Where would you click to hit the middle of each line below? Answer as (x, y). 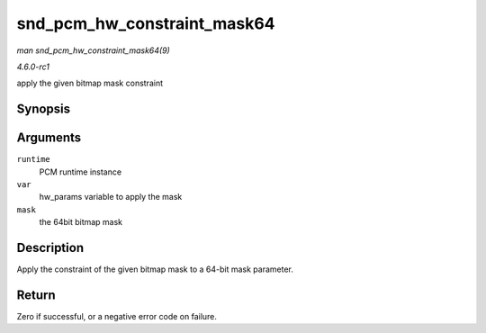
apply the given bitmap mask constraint (90, 83)
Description (50, 248)
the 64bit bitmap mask (81, 222)
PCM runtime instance (80, 172)
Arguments (49, 138)
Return (36, 295)
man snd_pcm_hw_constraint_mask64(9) (93, 50)
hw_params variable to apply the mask (111, 197)
